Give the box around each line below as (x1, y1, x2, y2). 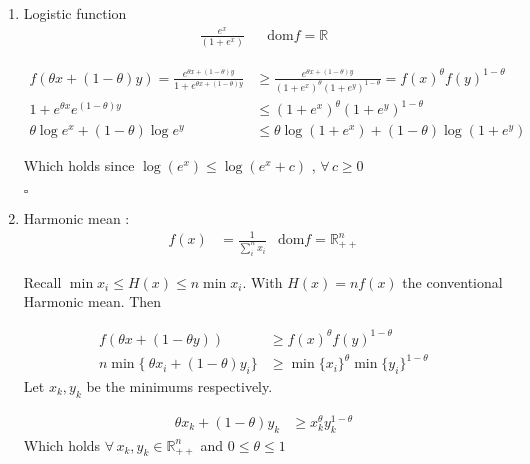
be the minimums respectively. (86, 375, 273, 396)
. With (242, 271, 283, 292)
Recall (23, 271, 62, 292)
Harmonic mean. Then (23, 291, 162, 312)
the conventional (402, 271, 503, 292)
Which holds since (23, 155, 135, 176)
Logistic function (23, 3, 127, 23)
